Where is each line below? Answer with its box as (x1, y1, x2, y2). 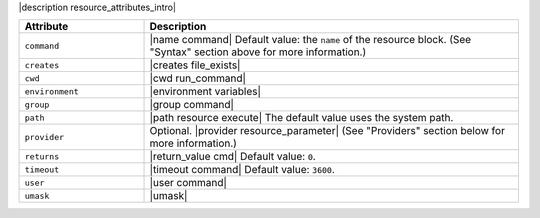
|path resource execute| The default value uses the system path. (149, 111, 454, 125)
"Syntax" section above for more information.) (149, 45, 367, 59)
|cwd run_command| (149, 71, 247, 85)
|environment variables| (149, 85, 262, 99)
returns (24, 151, 60, 162)
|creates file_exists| (149, 58, 241, 72)
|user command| (149, 176, 227, 190)
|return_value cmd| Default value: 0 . (149, 150, 317, 164)
